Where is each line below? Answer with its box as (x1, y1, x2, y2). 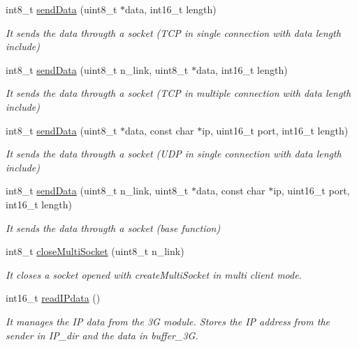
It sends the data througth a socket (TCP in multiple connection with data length (6, 86, 351, 100)
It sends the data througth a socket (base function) (6, 220, 221, 235)
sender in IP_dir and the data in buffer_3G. (6, 327, 198, 342)
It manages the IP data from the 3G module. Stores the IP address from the (6, 314, 330, 328)
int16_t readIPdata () (6, 291, 101, 305)
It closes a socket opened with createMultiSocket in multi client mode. (6, 267, 302, 282)
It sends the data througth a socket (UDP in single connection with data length (6, 146, 342, 161)
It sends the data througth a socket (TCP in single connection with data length (6, 25, 341, 40)
